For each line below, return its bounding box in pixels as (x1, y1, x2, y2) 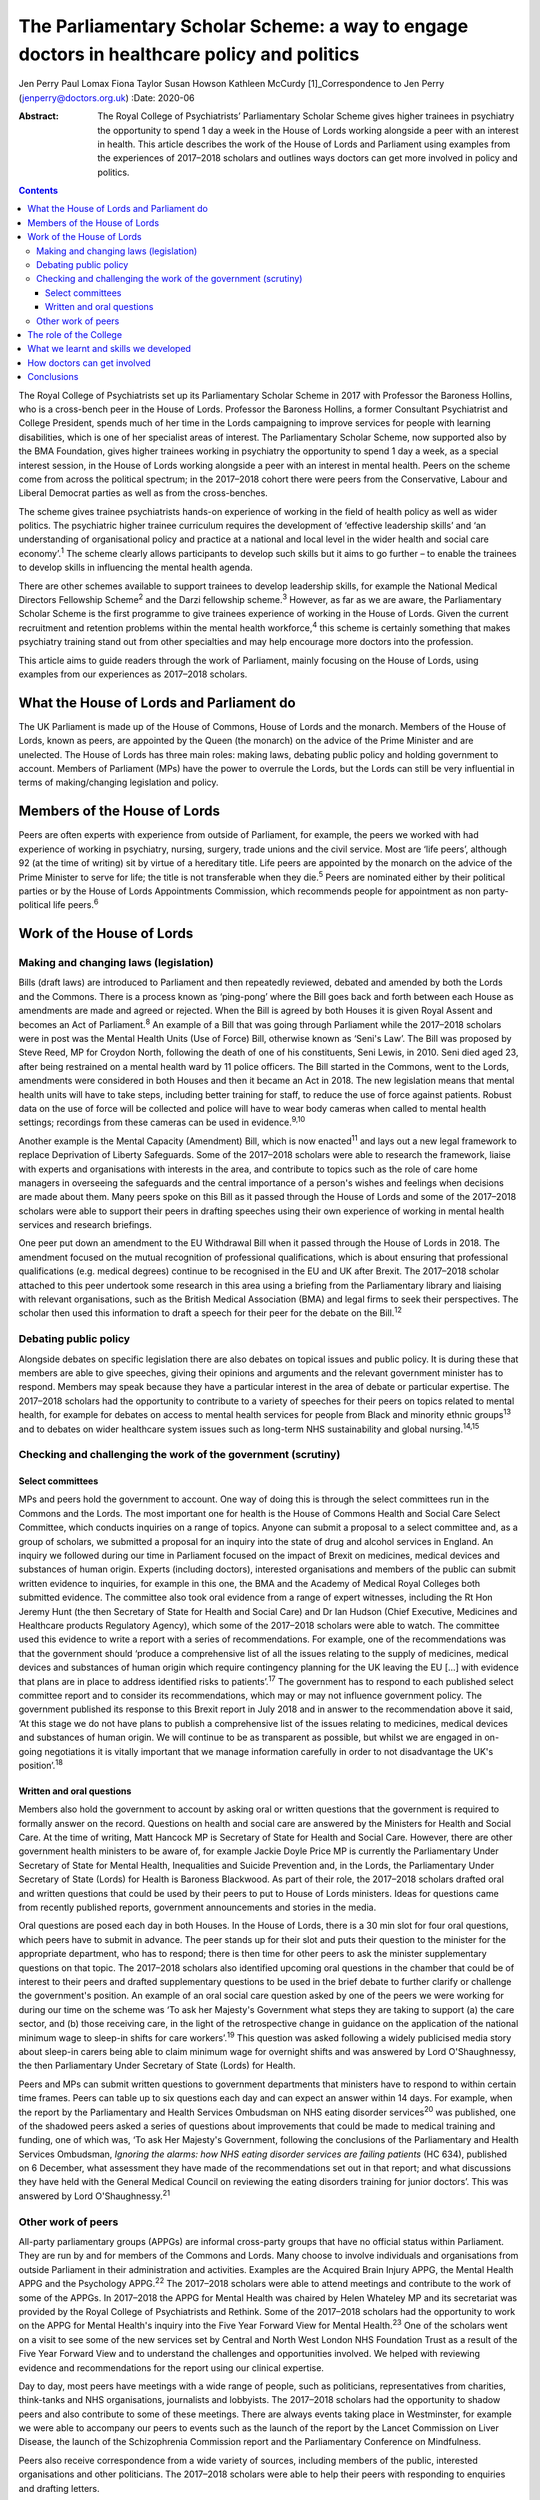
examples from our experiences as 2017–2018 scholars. (18, 668, 248, 680)
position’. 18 (18, 1758, 64, 1771)
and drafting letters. (18, 2482, 100, 2494)
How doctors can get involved (27, 356, 152, 369)
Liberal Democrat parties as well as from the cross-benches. (18, 487, 269, 499)
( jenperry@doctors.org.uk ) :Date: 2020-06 (18, 91, 195, 104)
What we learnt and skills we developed (27, 343, 192, 355)
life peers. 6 (53, 897, 99, 911)
